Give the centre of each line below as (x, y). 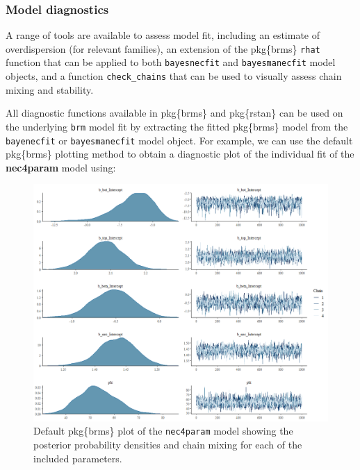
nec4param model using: (61, 167)
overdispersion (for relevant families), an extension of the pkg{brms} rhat (163, 48)
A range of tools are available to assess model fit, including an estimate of (163, 35)
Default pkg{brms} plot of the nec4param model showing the (163, 431)
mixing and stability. (50, 89)
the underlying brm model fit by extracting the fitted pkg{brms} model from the (177, 126)
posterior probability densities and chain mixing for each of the (168, 444)
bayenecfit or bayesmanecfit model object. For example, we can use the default (179, 140)
